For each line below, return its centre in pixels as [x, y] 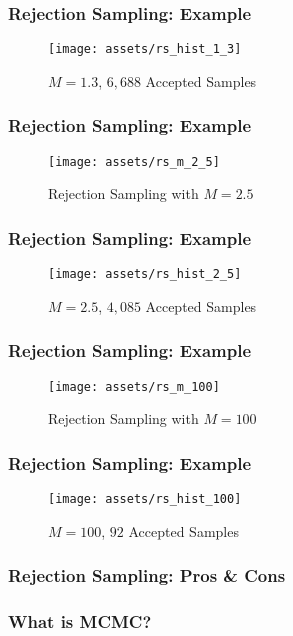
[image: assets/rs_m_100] [134, 386]
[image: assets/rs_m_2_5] [134, 161]
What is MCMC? [80, 621]
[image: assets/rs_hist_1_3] [145, 49]
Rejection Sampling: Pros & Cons [147, 575]
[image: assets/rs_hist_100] [145, 499]
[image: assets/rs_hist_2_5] [145, 274]
